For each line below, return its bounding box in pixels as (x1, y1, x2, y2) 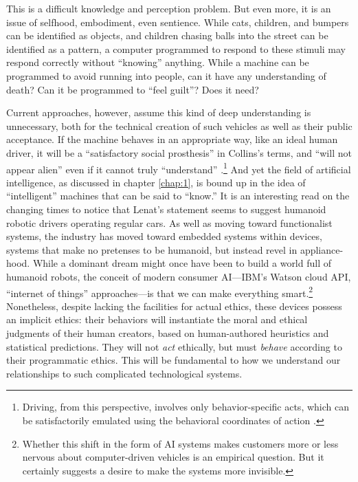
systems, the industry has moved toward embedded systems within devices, (6, 229, 322, 243)
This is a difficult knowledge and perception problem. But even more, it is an (6, 1, 331, 15)
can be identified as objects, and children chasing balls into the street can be (6, 28, 328, 43)
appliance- (300, 242, 344, 256)
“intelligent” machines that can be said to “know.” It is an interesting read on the (6, 188, 350, 203)
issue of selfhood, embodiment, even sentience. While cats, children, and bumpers (6, 14, 349, 29)
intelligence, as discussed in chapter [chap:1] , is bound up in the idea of (6, 175, 306, 189)
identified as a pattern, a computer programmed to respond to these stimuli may (6, 41, 346, 56)
